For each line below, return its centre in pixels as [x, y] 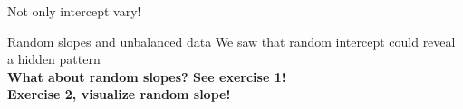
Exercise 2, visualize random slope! [119, 94]
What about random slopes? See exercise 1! [147, 76]
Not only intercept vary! [74, 11]
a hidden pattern [54, 59]
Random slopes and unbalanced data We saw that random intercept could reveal [231, 41]
